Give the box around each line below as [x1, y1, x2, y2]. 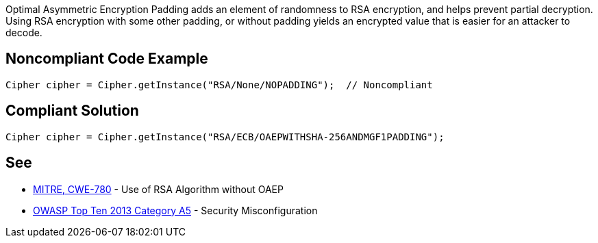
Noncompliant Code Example [5, 50, 208, 68]
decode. [5, 27, 42, 38]
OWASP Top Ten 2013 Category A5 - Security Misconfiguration [33, 204, 318, 216]
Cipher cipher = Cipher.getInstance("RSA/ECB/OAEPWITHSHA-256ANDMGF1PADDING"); [5, 131, 445, 142]
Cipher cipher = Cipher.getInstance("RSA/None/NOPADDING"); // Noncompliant [5, 79, 433, 90]
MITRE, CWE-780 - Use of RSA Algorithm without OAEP [33, 183, 284, 195]
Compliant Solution [5, 102, 139, 120]
